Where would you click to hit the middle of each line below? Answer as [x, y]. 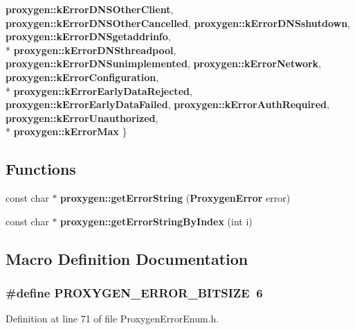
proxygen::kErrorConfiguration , [82, 77]
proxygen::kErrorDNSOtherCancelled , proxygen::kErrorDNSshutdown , [178, 23]
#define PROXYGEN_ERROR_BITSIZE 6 [134, 293]
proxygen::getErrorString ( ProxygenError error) [175, 198]
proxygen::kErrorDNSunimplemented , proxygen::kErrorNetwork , [164, 63]
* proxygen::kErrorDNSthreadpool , [91, 50]
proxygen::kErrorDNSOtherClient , [90, 9]
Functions [41, 169]
